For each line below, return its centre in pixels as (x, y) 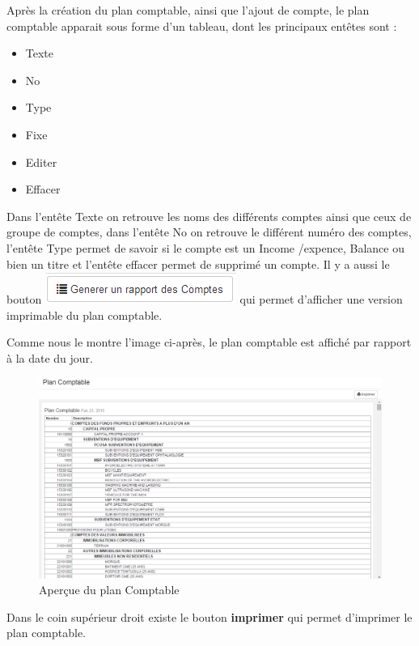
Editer (41, 161)
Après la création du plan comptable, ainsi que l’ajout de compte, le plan (188, 10)
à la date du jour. (50, 357)
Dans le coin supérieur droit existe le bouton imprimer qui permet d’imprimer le (209, 616)
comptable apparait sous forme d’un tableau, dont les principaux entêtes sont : (202, 25)
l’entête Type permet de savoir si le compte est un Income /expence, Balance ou (205, 247)
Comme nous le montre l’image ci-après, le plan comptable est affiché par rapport (209, 342)
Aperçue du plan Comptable (109, 590)
